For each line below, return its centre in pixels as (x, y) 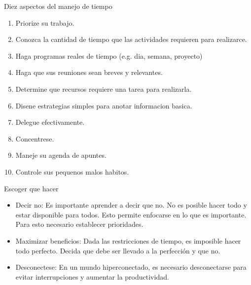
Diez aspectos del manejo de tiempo (58, 6)
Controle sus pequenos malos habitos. (72, 171)
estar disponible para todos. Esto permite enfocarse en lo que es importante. (131, 214)
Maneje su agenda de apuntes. (61, 155)
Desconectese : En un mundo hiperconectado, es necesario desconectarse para (131, 267)
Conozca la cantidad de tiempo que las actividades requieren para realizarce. (131, 39)
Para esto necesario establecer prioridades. (79, 224)
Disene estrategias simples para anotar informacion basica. (104, 105)
